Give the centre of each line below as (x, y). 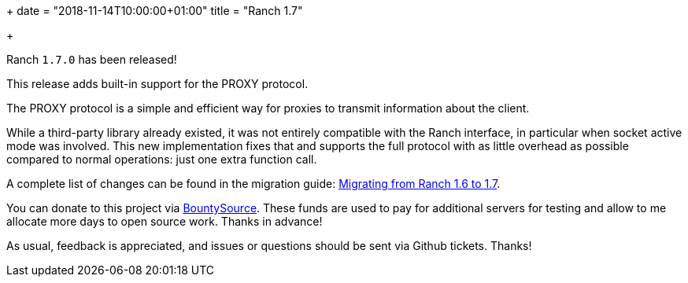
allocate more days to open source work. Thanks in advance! (165, 221)
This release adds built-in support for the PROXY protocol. (157, 84)
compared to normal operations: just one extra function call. (162, 159)
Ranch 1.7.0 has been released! (92, 59)
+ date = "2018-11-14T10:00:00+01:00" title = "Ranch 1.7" (155, 11)
